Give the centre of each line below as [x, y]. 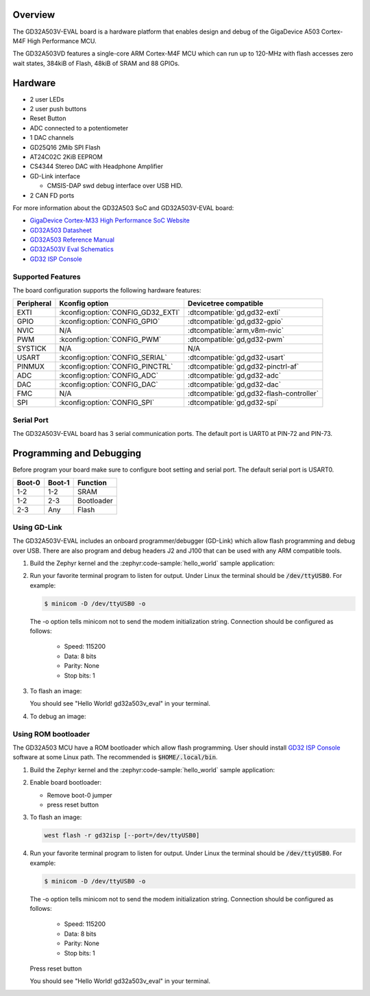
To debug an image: [58, 716]
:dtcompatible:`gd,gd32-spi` [233, 403]
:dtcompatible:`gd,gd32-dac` [234, 384]
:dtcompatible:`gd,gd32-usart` [236, 358]
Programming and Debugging [77, 453]
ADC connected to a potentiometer [79, 128]
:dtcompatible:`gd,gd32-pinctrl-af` [243, 367]
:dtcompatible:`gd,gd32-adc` [234, 375]
